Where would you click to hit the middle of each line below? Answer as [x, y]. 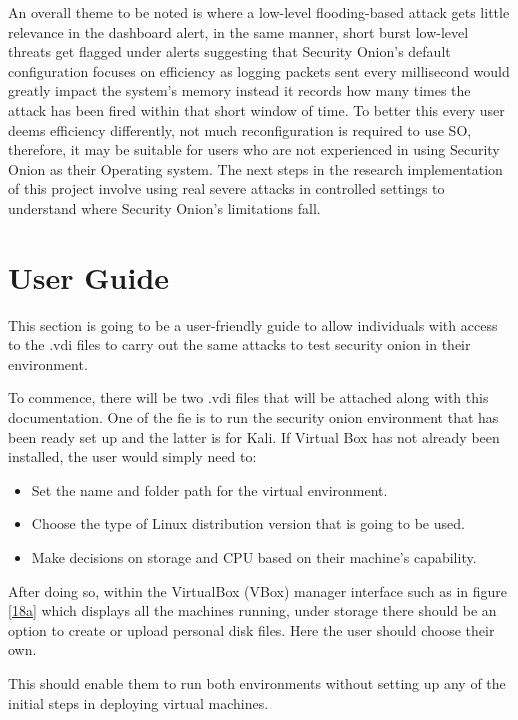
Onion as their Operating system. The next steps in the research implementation [255, 168]
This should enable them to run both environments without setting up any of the [257, 682]
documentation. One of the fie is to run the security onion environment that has [253, 417]
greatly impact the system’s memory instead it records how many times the [239, 90]
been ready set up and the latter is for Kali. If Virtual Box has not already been [254, 436]
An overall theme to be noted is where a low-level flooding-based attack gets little [259, 12]
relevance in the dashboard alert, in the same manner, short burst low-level [238, 31]
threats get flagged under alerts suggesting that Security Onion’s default [229, 51]
